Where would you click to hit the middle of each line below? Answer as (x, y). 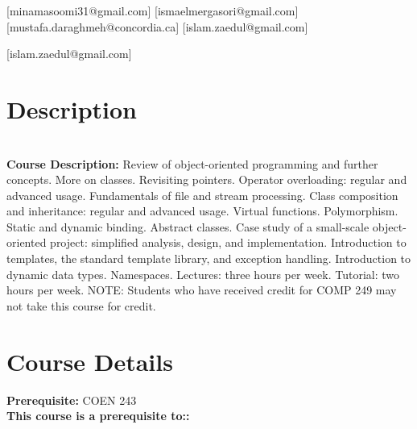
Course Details (90, 361)
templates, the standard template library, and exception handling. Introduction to (209, 258)
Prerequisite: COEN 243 (72, 400)
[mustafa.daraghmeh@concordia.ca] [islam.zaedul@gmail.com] (157, 26)
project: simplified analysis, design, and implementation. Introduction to (228, 242)
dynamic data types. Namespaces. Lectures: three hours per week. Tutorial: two (203, 274)
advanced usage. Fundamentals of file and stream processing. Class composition (202, 195)
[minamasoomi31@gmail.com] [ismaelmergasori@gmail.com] (153, 10)
